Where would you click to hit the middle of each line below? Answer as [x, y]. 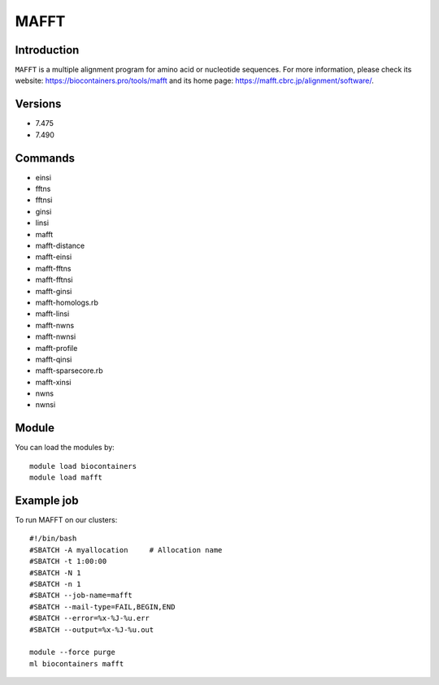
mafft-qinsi [54, 359]
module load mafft [66, 478]
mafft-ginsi [54, 291]
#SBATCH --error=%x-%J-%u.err [90, 618]
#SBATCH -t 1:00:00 [68, 561]
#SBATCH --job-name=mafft [81, 596]
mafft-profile [57, 348]
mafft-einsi [54, 257]
